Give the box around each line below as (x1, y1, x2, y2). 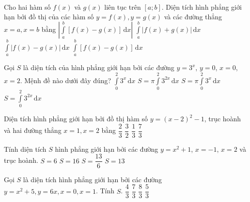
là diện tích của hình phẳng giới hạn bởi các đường (23, 62, 174, 72)
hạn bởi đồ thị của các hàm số (4, 11, 94, 21)
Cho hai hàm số (4, 2, 51, 12)
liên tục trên (104, 2, 141, 12)
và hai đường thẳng (4, 125, 62, 135)
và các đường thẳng (164, 11, 222, 21)
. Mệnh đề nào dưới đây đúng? (20, 75, 111, 85)
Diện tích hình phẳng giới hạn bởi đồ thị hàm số (4, 114, 148, 124)
